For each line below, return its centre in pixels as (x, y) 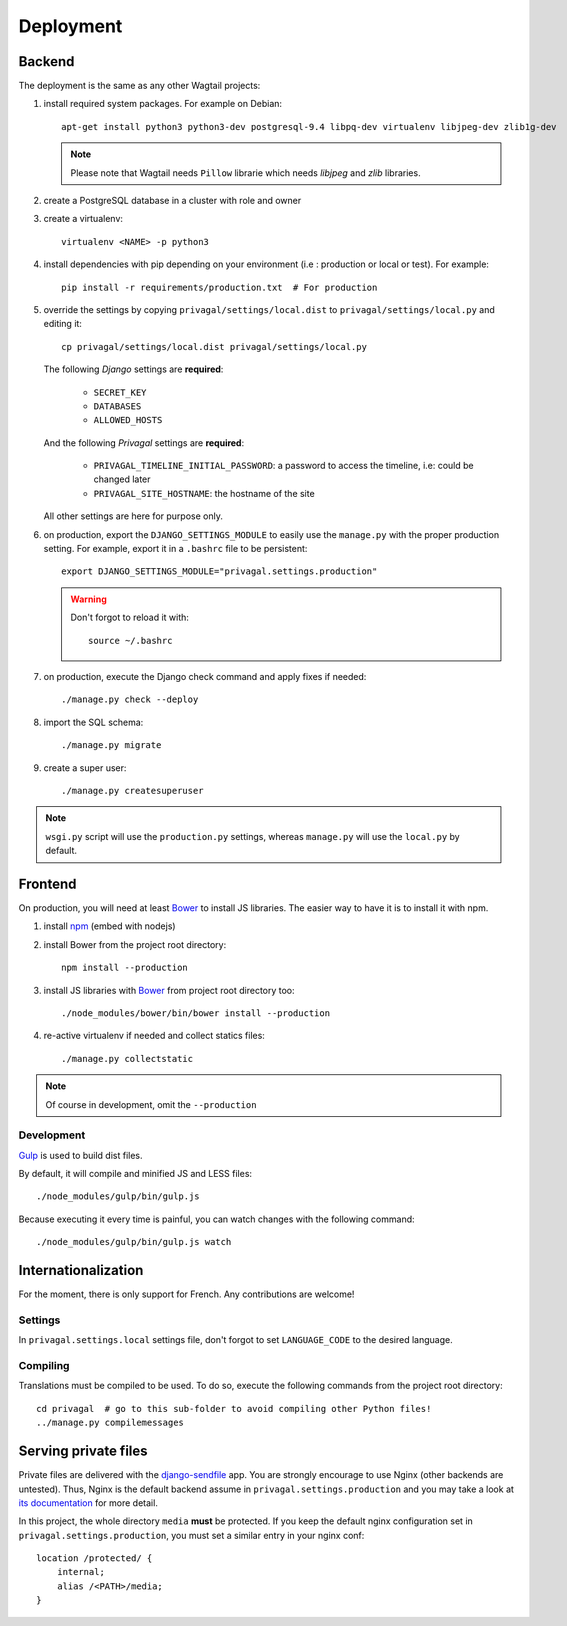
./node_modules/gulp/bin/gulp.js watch (134, 1242)
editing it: (62, 324)
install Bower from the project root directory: (135, 944)
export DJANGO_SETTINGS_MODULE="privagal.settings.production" (219, 571)
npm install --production (125, 968)
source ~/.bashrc (130, 640)
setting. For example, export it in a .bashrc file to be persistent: (175, 549)
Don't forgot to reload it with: (130, 617)
